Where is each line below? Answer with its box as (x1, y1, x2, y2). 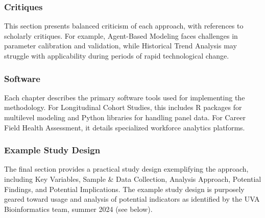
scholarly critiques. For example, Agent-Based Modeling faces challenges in (4, 30, 238, 41)
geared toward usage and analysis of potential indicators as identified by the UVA (4, 194, 260, 204)
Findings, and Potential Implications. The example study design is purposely (4, 183, 245, 194)
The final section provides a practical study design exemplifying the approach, (4, 163, 249, 174)
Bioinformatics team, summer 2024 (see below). (4, 203, 153, 214)
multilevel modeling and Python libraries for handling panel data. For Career (4, 112, 246, 122)
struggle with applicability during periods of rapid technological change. (4, 50, 229, 61)
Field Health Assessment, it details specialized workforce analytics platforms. (4, 122, 245, 132)
